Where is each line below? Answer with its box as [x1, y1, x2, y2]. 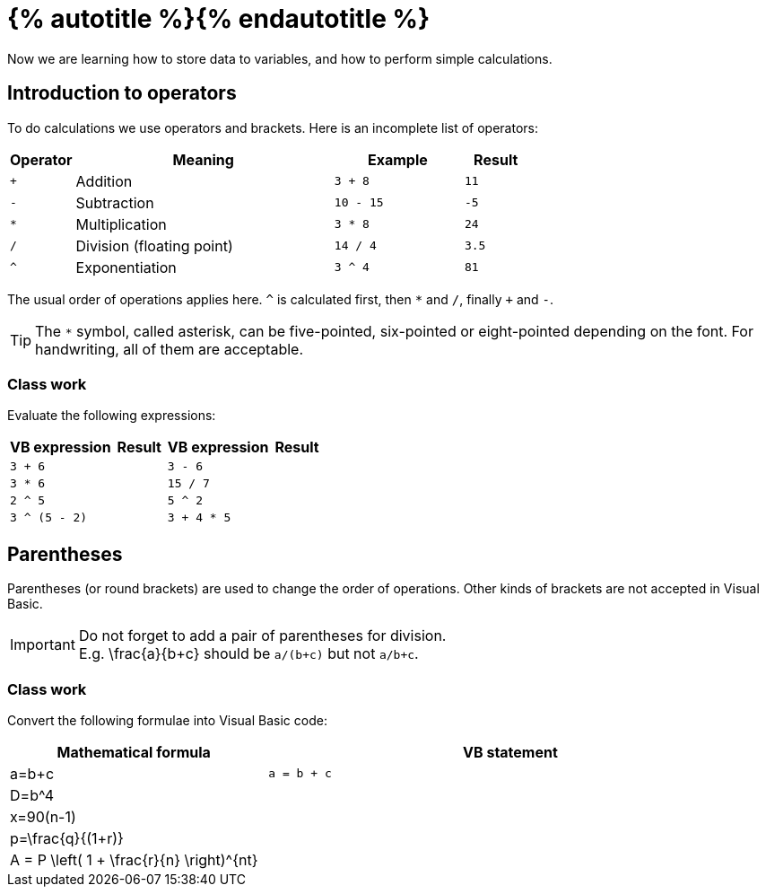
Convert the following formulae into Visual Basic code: [7, 712, 327, 728]
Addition [75, 171, 133, 190]
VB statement [463, 742, 558, 761]
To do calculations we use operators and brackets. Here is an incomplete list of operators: [7, 119, 538, 136]
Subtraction [75, 193, 154, 212]
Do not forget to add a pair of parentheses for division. [78, 627, 447, 645]
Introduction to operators [7, 82, 237, 105]
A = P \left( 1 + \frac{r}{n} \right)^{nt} [10, 850, 258, 869]
